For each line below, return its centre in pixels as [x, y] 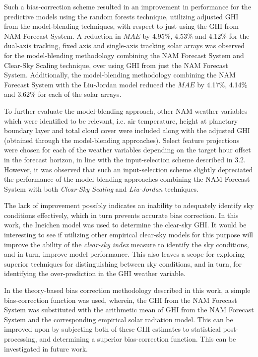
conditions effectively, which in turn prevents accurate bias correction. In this [121, 215]
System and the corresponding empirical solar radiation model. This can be [119, 319]
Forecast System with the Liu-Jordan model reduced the [90, 84]
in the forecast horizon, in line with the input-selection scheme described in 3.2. [125, 159]
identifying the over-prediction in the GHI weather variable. [95, 273]
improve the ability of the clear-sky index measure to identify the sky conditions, [127, 244]
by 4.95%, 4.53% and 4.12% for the [196, 36]
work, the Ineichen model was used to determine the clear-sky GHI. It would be [125, 225]
